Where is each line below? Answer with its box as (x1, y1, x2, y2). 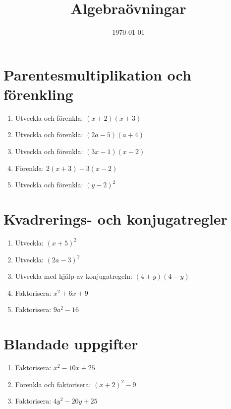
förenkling (3, 83, 73, 104)
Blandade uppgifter (3, 333, 138, 354)
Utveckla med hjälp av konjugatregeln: (15, 271, 132, 281)
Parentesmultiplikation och (3, 64, 191, 84)
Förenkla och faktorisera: (15, 379, 91, 389)
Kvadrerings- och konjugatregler (3, 209, 228, 229)
